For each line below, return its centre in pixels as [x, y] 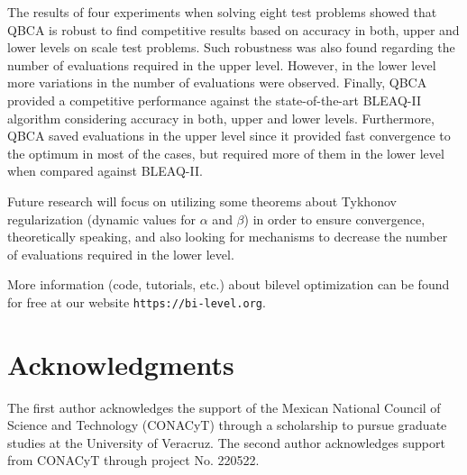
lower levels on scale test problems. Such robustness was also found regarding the [231, 47]
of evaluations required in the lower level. [121, 254]
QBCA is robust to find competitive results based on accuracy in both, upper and [233, 29]
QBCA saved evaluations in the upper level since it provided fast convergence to [229, 136]
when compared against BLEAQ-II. [105, 171]
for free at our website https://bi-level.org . [137, 301]
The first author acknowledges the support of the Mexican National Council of [224, 407]
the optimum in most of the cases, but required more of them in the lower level [226, 153]
